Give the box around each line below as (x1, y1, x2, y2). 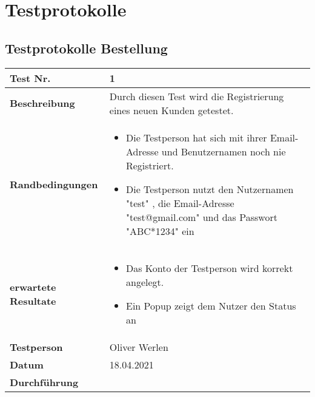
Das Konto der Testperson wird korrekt (125, 260, 293, 275)
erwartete (10, 279, 56, 294)
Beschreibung (10, 96, 75, 110)
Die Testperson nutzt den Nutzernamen (125, 182, 294, 196)
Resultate (10, 293, 56, 308)
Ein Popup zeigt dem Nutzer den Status (125, 298, 296, 313)
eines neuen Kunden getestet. (109, 103, 234, 117)
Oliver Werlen (109, 339, 168, 354)
